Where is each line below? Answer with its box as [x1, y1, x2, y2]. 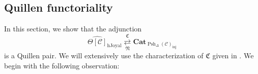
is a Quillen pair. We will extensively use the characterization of [4, 50, 204, 60]
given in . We [212, 50, 254, 60]
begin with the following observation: [4, 60, 120, 70]
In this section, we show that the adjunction [4, 23, 142, 34]
